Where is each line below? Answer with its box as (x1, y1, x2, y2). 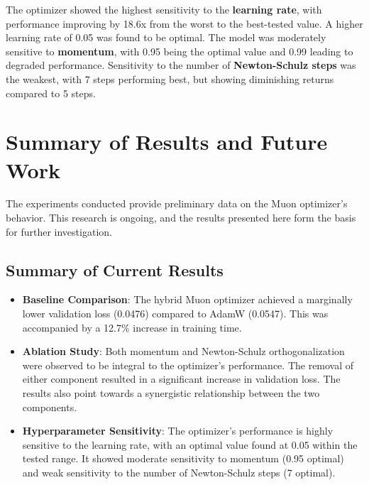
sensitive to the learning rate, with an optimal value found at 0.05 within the (22, 437, 358, 452)
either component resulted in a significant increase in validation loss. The (22, 371, 341, 386)
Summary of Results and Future (6, 127, 328, 156)
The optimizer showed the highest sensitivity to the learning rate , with (6, 2, 322, 16)
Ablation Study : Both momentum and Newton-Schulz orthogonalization (22, 344, 345, 359)
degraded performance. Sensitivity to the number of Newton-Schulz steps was (6, 58, 356, 72)
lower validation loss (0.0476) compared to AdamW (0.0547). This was (22, 306, 329, 321)
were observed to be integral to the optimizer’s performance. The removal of (22, 357, 354, 372)
